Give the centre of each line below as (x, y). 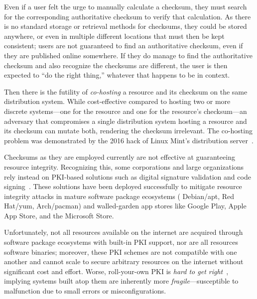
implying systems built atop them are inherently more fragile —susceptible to (121, 281)
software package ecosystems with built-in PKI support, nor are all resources (121, 242)
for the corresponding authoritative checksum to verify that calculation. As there (128, 16)
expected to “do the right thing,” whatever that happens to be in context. (117, 75)
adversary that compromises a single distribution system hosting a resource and (126, 121)
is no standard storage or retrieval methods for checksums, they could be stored (126, 26)
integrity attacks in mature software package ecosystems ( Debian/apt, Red (119, 196)
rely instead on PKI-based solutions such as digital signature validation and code (128, 176)
